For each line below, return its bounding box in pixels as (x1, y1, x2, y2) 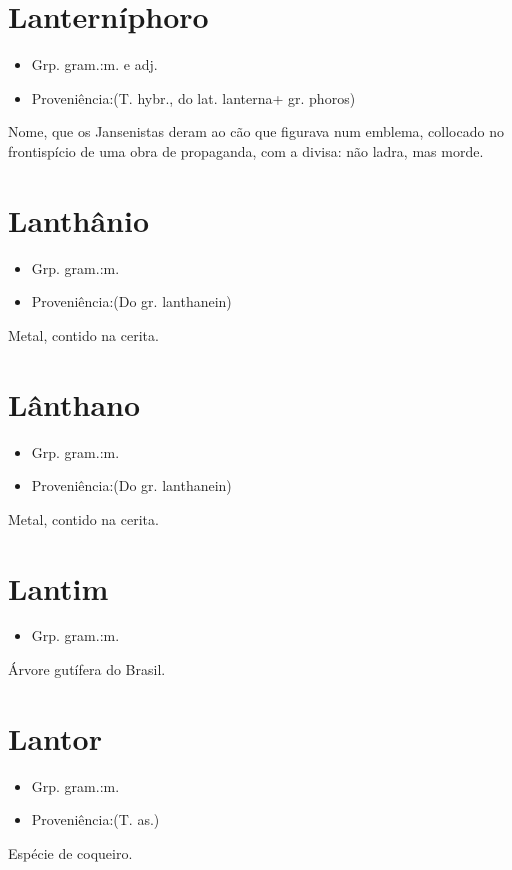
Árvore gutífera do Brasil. (8, 659, 166, 680)
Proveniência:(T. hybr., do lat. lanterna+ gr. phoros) (31, 87, 356, 108)
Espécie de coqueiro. (8, 842, 133, 863)
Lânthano (8, 383, 141, 424)
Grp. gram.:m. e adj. (31, 54, 158, 75)
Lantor (8, 717, 102, 758)
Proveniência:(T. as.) (31, 809, 160, 830)
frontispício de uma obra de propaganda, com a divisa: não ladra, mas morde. (8, 140, 484, 161)
